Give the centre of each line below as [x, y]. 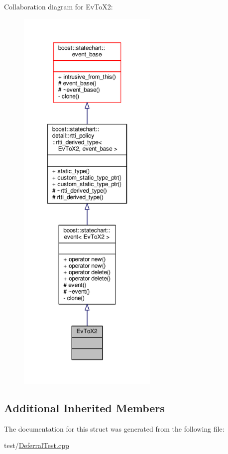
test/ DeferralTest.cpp [37, 445]
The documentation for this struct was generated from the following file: [114, 428]
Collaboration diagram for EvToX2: [58, 6]
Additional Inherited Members [84, 407]
